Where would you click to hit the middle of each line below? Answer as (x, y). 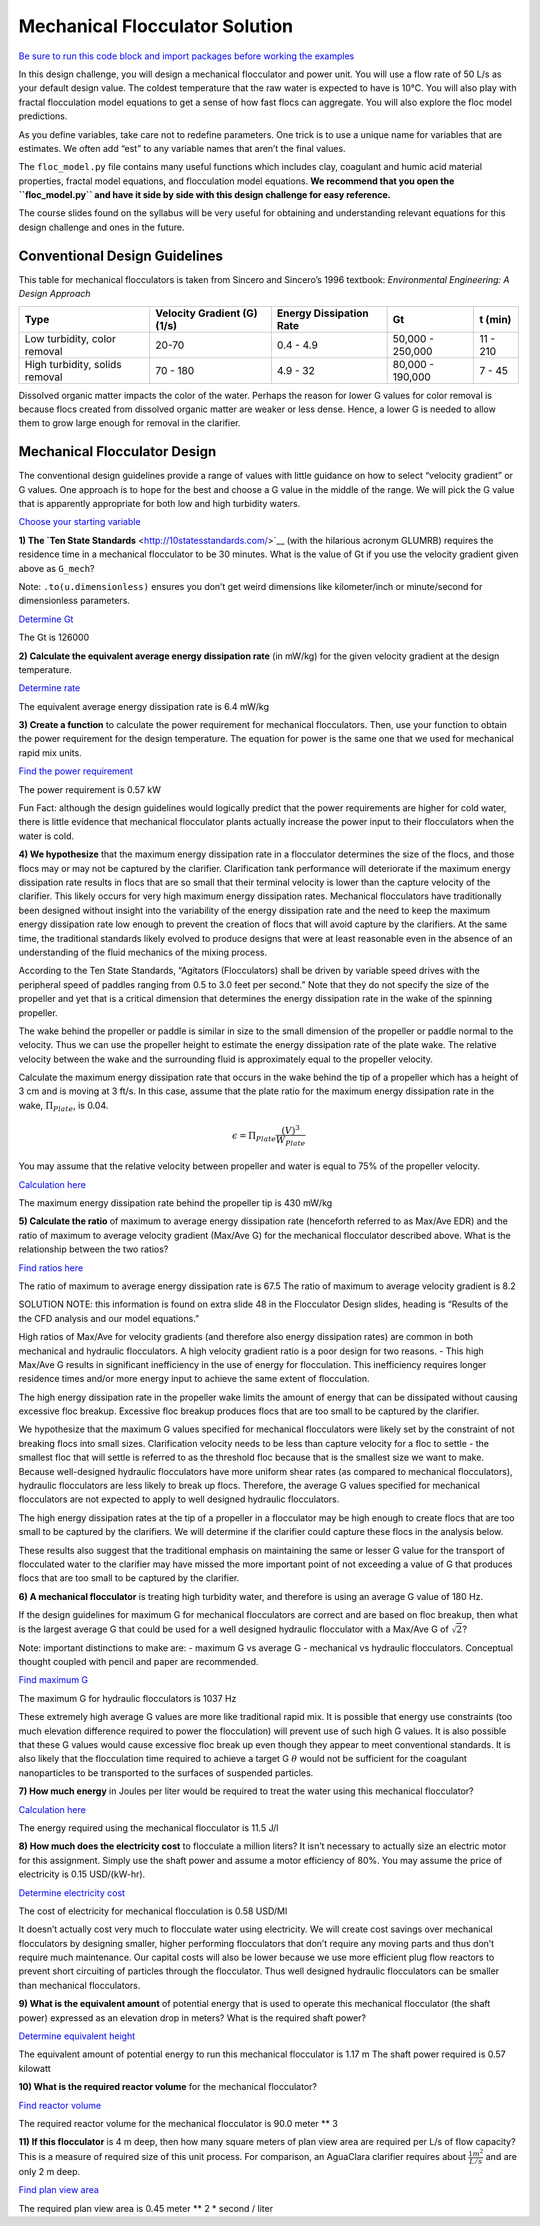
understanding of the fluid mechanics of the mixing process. (143, 952)
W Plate (290, 1141)
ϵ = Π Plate (254, 1137)
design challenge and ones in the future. (101, 227)
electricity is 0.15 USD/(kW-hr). (82, 1874)
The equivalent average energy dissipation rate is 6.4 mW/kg (144, 706)
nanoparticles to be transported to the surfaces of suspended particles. (166, 1772)
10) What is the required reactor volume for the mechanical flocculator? (167, 2087)
